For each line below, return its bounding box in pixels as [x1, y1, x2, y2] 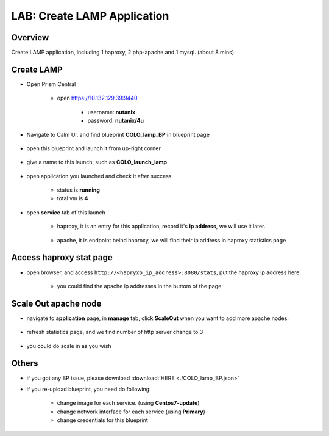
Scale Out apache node [11, 298, 102, 308]
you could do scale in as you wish [26, 342, 112, 349]
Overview [11, 32, 49, 43]
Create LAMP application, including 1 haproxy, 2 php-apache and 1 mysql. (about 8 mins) [11, 49, 235, 56]
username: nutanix [87, 108, 136, 115]
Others [11, 358, 38, 369]
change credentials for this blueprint [57, 416, 149, 424]
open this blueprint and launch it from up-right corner [26, 144, 161, 152]
